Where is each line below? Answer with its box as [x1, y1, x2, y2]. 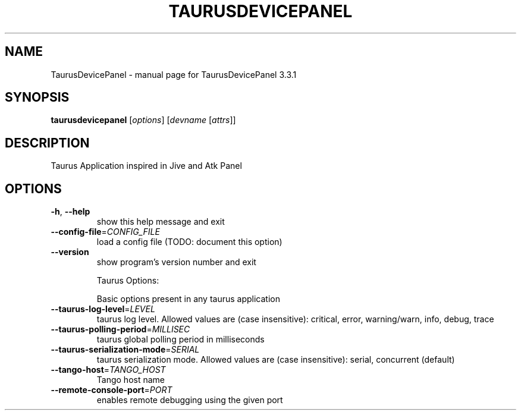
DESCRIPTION [5, 135, 90, 150]
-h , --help [51, 206, 90, 217]
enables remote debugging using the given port [96, 395, 283, 405]
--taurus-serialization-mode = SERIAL [51, 344, 200, 355]
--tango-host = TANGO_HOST [51, 364, 166, 375]
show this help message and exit [96, 216, 225, 227]
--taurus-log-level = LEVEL [51, 304, 155, 315]
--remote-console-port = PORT [51, 385, 172, 395]
